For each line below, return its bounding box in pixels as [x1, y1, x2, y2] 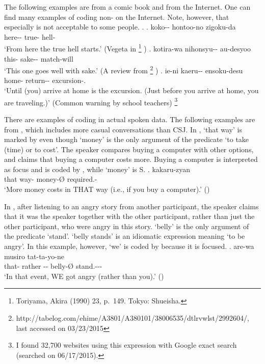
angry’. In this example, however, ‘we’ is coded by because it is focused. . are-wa [4, 241, 254, 251]
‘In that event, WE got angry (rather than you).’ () [4, 270, 164, 281]
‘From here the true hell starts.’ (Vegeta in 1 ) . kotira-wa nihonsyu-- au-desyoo [4, 42, 251, 54]
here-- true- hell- [4, 31, 56, 42]
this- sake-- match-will [4, 53, 73, 64]
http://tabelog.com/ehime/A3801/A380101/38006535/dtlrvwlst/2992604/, [16, 313, 249, 323]
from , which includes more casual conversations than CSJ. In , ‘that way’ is [4, 124, 242, 134]
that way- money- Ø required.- [4, 174, 97, 184]
